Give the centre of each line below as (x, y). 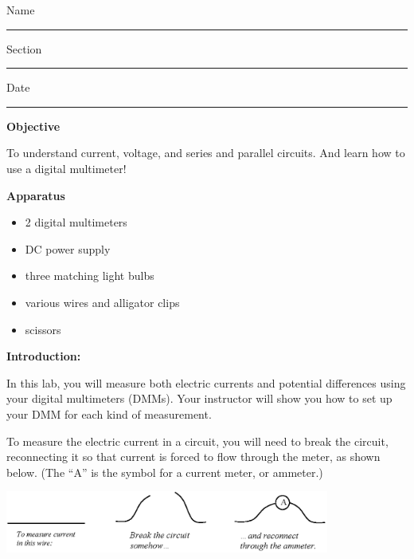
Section (24, 48)
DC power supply (68, 248)
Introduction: (44, 356)
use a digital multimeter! (66, 168)
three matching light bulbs (90, 276)
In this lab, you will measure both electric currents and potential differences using (206, 382)
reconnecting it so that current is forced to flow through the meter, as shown (193, 457)
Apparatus (36, 195)
